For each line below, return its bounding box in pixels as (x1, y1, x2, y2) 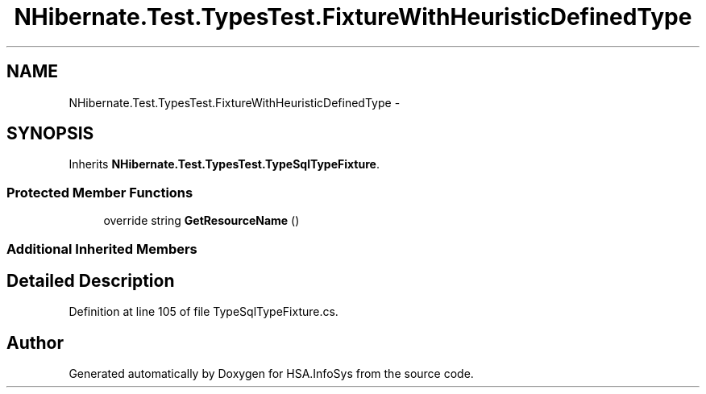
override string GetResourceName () (103, 214, 300, 228)
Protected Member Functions (6, 184, 193, 201)
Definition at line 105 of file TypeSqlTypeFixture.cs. (69, 305, 338, 319)
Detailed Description (6, 270, 175, 291)
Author (6, 332, 64, 353)
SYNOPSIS (6, 123, 94, 144)
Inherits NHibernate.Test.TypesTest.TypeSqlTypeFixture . (69, 157, 380, 172)
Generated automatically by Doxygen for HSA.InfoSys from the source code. (69, 367, 474, 381)
